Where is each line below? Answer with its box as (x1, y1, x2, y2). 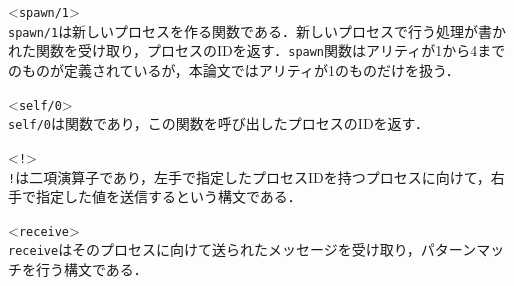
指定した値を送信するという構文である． (35, 186, 302, 207)
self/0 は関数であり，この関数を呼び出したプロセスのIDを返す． (8, 113, 430, 134)
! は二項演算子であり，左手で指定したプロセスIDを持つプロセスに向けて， (8, 166, 491, 187)
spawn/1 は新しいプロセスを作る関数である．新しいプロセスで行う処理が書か (8, 20, 506, 41)
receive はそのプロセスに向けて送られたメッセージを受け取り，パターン (8, 239, 477, 260)
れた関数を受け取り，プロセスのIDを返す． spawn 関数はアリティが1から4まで (8, 40, 506, 61)
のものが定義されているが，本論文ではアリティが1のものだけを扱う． (8, 59, 460, 80)
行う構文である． (35, 259, 148, 280)
